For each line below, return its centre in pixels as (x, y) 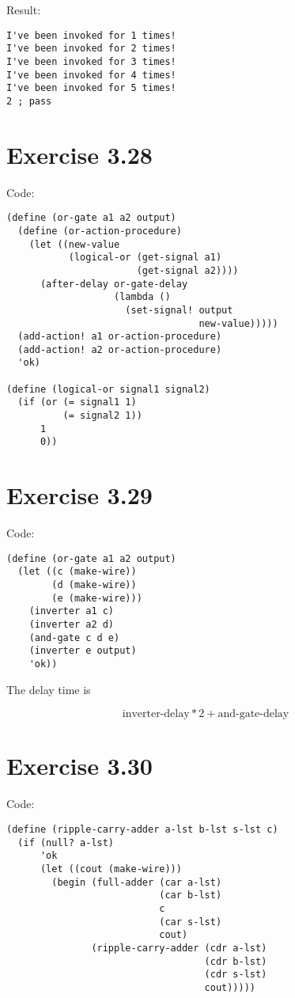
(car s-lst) (191, 922)
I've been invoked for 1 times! (91, 35)
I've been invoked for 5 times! (91, 88)
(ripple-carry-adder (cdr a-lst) (179, 948)
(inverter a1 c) (72, 611)
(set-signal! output (179, 310)
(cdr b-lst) (236, 961)
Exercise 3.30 (79, 766)
